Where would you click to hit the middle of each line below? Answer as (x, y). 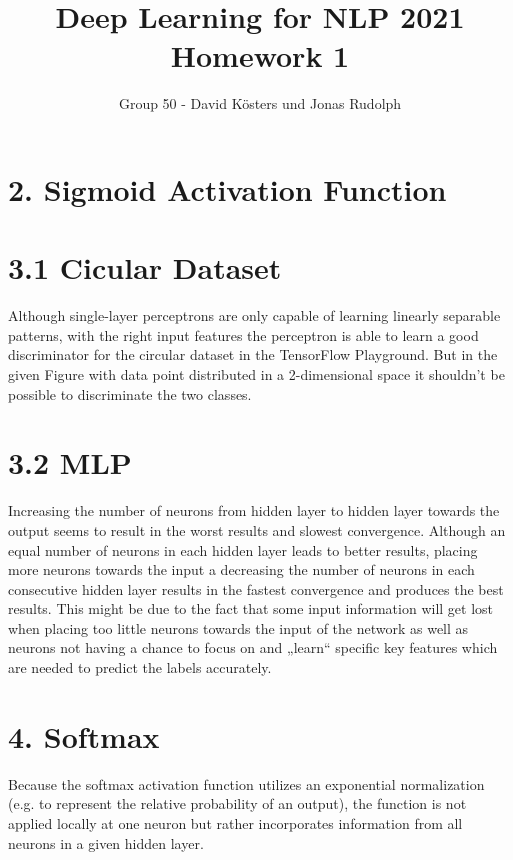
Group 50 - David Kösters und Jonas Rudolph (260, 103)
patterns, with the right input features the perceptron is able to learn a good (243, 334)
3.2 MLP (70, 462)
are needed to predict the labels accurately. (140, 667)
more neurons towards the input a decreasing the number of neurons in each (241, 569)
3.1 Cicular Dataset (145, 267)
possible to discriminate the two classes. (130, 393)
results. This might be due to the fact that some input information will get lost (251, 608)
